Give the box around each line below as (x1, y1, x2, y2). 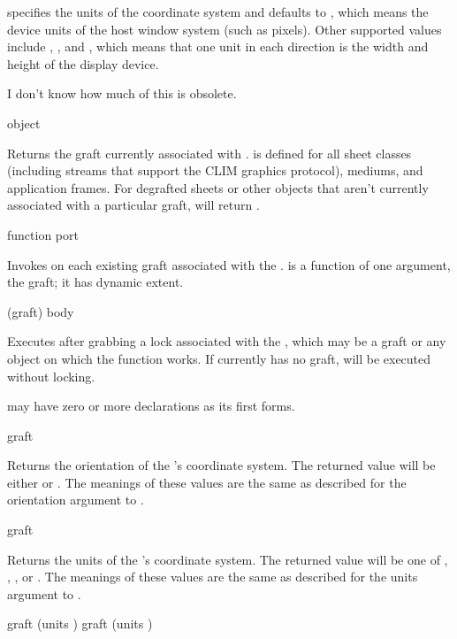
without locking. (7, 366, 95, 385)
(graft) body (7, 302, 74, 320)
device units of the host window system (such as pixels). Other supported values (7, 19, 442, 38)
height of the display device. (7, 54, 159, 73)
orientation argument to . (7, 490, 144, 509)
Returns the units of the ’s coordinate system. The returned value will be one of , (7, 550, 448, 568)
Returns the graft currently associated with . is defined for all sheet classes (7, 143, 412, 162)
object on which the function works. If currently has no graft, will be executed (7, 349, 431, 367)
